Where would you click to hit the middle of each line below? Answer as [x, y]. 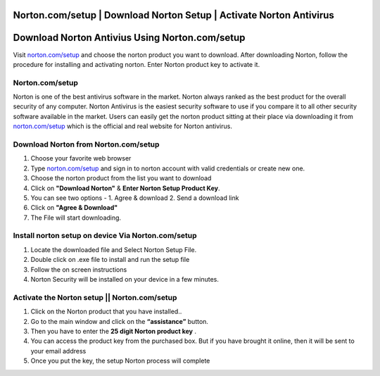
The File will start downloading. [76, 218]
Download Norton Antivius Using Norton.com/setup [129, 38]
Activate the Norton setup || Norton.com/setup [95, 297]
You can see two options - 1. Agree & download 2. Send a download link [135, 198]
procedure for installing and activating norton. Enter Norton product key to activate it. [137, 64]
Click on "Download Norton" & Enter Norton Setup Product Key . [125, 188]
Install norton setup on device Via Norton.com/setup [105, 236]
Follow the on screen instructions [79, 269]
